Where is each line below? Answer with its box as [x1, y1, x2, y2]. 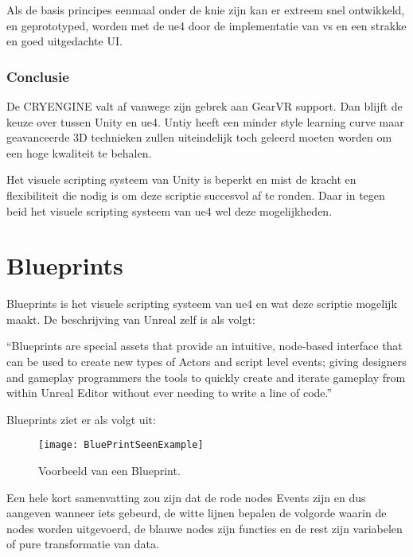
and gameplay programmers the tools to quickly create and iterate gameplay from [6, 368, 406, 385]
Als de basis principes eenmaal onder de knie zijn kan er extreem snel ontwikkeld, [6, 2, 405, 18]
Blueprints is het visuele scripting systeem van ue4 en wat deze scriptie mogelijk [6, 295, 397, 312]
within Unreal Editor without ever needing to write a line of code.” [6, 384, 333, 401]
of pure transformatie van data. [6, 536, 159, 552]
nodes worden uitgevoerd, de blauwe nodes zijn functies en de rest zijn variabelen [6, 520, 403, 536]
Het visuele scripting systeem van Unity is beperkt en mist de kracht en [6, 171, 357, 188]
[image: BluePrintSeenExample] [38, 439, 204, 451]
